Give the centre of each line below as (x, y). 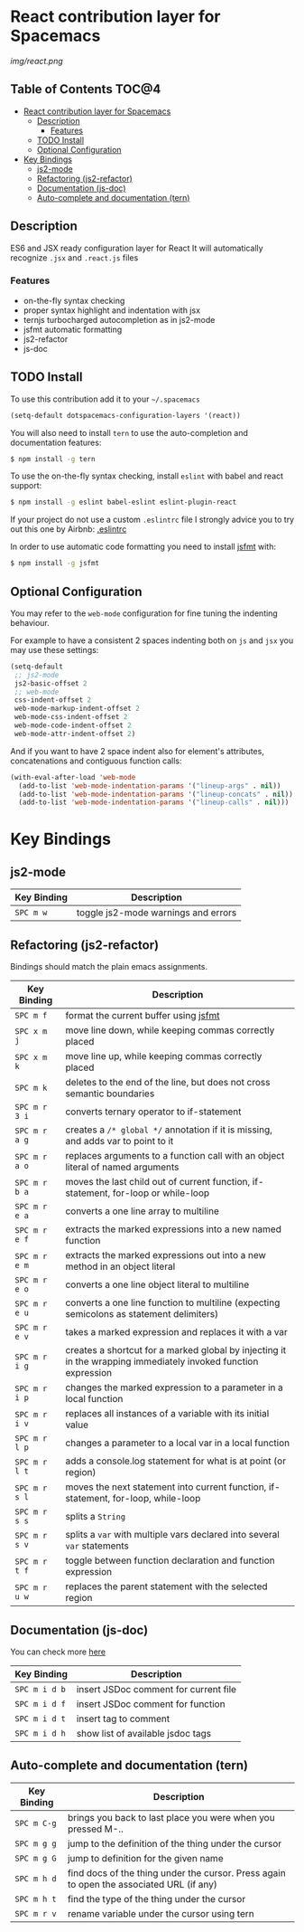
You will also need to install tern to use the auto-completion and (129, 432)
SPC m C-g (36, 1823)
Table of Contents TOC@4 (86, 89)
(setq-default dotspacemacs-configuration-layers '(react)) (126, 415)
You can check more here (58, 1652)
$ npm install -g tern (53, 459)
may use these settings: (55, 649)
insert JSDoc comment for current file (157, 1689)
